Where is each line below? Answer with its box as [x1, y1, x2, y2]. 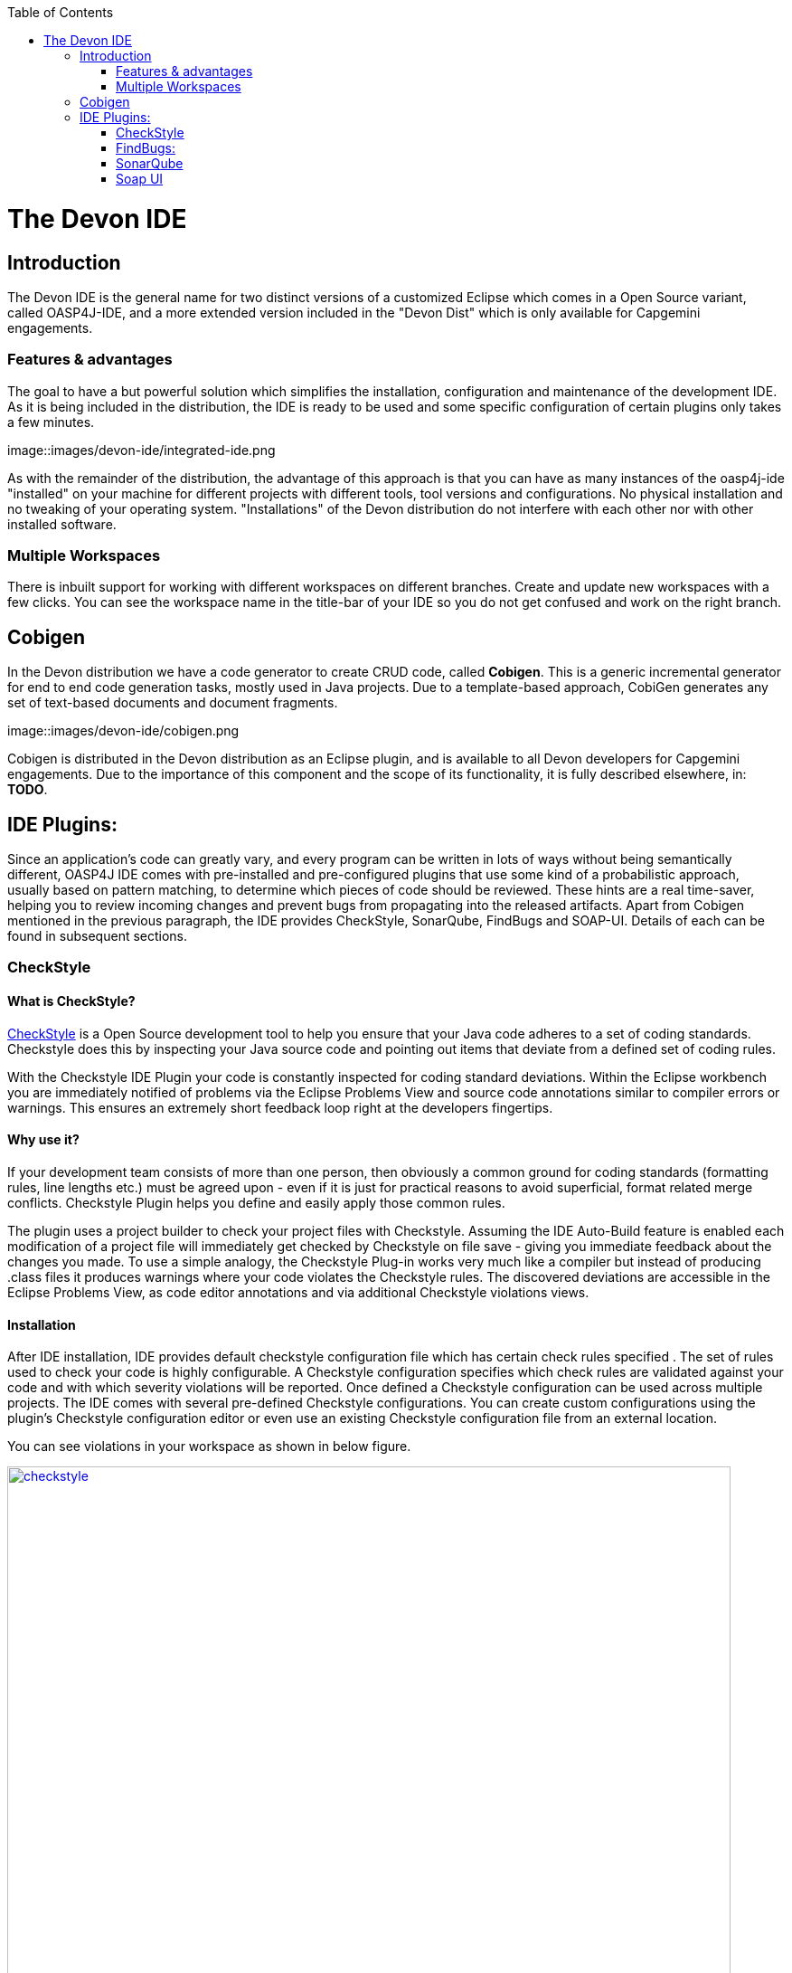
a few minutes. [7, 413, 95, 430]
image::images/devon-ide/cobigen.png [7, 723, 240, 739]
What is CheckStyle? [7, 993, 136, 1010]
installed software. [7, 516, 117, 532]
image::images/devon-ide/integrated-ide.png [7, 441, 276, 458]
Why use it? [7, 1132, 80, 1148]
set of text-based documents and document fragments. [7, 695, 338, 711]
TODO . [7, 782, 48, 798]
